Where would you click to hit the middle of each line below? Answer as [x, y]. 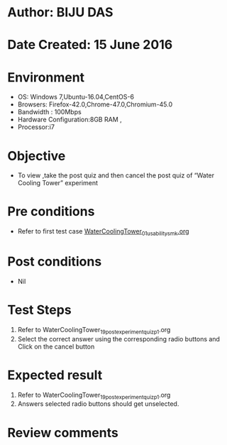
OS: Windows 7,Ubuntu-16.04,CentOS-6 [76, 97]
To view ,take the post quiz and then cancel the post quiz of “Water [116, 175]
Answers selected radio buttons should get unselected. [98, 404]
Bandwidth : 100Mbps [49, 112]
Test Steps [40, 310]
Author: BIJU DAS [60, 12]
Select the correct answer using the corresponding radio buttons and [118, 339]
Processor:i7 [36, 127]
